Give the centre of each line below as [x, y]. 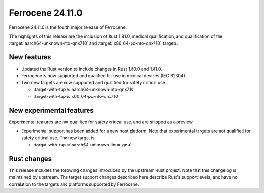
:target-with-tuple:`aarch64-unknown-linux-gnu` [82, 145]
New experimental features [51, 110]
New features [30, 57]
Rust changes [31, 158]
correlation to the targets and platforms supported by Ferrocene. [74, 184]
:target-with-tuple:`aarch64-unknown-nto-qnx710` [84, 89]
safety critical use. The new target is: [59, 138]
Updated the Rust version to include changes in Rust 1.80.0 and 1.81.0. [92, 69]
